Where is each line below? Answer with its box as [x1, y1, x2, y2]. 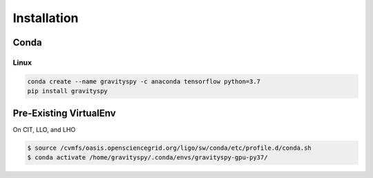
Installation [12, 10, 79, 26]
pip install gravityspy [27, 87, 108, 95]
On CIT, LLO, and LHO [12, 125, 76, 134]
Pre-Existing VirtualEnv [12, 107, 117, 119]
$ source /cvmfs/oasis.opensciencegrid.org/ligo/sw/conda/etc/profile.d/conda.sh [27, 144, 312, 152]
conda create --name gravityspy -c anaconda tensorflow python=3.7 [27, 77, 261, 86]
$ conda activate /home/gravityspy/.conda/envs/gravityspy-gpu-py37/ [27, 153, 268, 161]
